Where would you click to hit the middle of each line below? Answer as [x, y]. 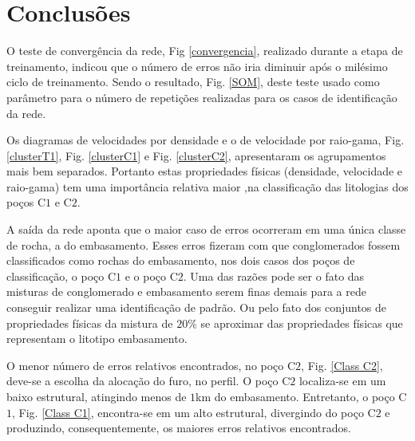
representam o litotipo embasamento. [97, 339]
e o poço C [151, 276]
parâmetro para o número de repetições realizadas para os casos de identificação [202, 97]
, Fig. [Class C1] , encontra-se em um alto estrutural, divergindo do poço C [194, 412]
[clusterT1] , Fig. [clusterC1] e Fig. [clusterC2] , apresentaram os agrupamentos [196, 155]
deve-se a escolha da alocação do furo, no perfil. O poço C [148, 381]
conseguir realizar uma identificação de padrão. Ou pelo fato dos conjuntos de [197, 307]
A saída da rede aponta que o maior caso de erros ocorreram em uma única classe [206, 229]
